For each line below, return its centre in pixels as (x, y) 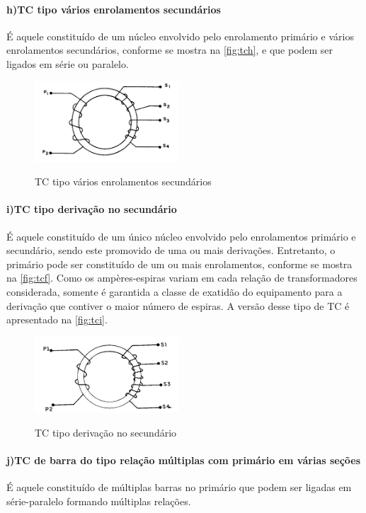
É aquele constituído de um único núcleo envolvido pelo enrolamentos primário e (181, 236)
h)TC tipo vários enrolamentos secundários (114, 9)
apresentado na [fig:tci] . (57, 319)
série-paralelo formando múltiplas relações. (99, 501)
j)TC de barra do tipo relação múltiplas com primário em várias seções (184, 460)
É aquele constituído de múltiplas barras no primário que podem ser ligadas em (179, 487)
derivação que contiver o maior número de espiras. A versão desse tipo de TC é (178, 305)
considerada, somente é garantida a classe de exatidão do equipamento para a (175, 292)
